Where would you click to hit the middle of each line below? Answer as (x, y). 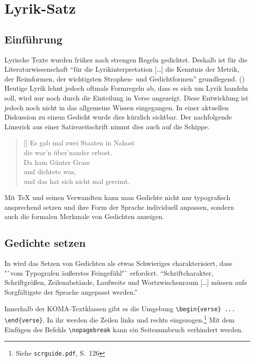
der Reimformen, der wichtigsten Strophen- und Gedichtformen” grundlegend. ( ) (125, 78)
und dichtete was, (50, 171)
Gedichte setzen (45, 243)
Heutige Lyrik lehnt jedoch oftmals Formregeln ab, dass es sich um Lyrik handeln (126, 88)
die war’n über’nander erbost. (68, 152)
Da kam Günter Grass (57, 162)
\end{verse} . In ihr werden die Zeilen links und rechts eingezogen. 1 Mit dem (120, 319)
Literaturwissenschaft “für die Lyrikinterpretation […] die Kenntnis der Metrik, (122, 69)
